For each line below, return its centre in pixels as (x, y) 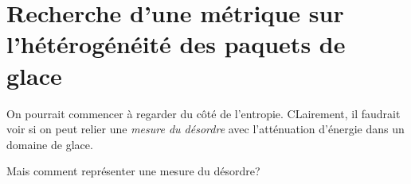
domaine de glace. (50, 144)
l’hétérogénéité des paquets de (176, 44)
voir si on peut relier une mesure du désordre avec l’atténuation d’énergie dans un (205, 129)
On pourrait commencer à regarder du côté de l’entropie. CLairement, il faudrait (204, 113)
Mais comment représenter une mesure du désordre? (133, 171)
